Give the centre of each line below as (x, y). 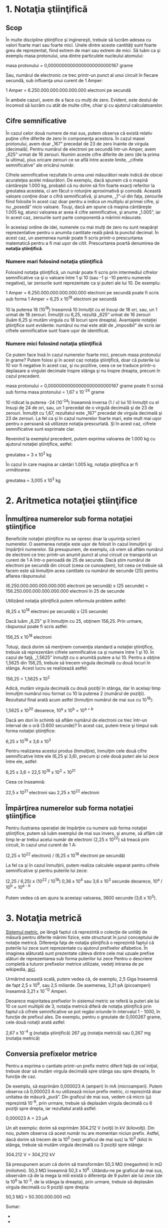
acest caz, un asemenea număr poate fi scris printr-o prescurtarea (74, 238)
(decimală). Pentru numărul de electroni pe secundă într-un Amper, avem (81, 149)
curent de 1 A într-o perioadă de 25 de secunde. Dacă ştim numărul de (78, 560)
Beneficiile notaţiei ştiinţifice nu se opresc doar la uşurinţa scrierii (73, 539)
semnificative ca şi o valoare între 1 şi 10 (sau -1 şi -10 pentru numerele (78, 278)
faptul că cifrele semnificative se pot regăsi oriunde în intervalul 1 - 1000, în (83, 1011)
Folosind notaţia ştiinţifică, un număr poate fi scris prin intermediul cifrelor (82, 272)
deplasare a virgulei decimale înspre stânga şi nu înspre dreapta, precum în (83, 371)
